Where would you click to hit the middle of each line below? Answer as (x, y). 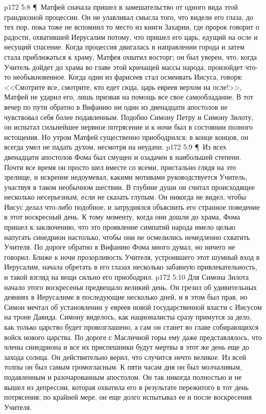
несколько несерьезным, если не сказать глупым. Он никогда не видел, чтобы (125, 197)
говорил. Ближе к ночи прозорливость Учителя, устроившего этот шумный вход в (132, 257)
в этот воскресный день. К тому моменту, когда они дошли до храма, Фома (122, 217)
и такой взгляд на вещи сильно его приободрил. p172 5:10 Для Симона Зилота (127, 277)
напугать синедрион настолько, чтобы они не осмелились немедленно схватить (127, 237)
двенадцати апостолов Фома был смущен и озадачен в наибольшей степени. (123, 156)
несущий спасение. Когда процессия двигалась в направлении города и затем (124, 47)
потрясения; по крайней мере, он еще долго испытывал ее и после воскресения (128, 397)
